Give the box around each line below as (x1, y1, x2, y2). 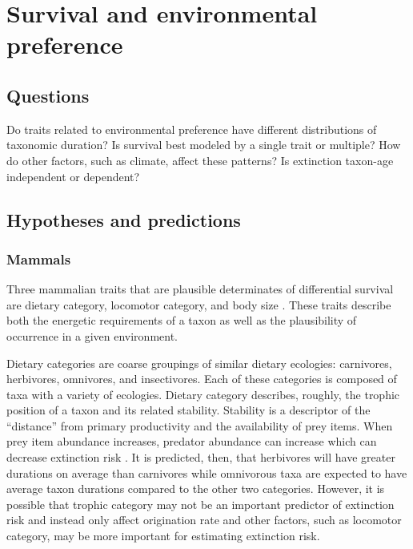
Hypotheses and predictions (6, 207, 241, 232)
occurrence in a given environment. (6, 327, 178, 344)
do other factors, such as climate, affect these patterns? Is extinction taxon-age (6, 151, 394, 168)
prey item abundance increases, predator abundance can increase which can (6, 433, 377, 450)
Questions (6, 83, 90, 107)
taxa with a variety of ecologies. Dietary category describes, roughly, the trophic (6, 386, 400, 402)
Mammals (6, 248, 71, 268)
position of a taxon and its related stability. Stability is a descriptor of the (6, 402, 371, 418)
